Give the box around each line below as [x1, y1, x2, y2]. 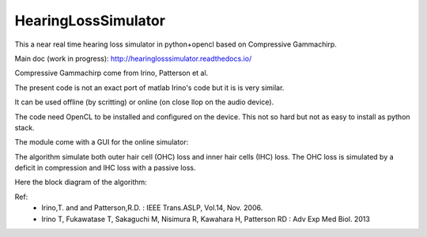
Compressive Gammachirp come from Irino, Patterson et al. [14, 68, 209, 78]
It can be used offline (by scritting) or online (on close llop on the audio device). [14, 97, 274, 107]
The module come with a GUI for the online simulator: [14, 137, 189, 147]
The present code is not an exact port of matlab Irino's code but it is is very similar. [14, 83, 285, 92]
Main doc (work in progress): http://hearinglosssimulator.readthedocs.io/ [14, 54, 252, 63]
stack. [14, 122, 35, 132]
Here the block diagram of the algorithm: [14, 178, 148, 187]
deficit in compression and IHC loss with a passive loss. [14, 163, 196, 173]
